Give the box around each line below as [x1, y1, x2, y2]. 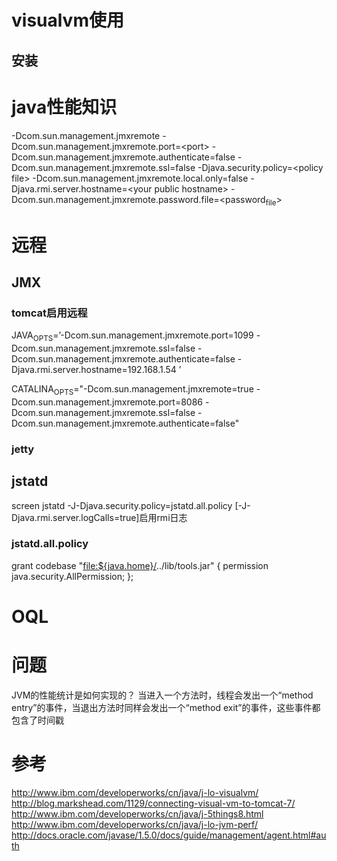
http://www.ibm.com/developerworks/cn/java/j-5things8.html [11, 807, 264, 820]
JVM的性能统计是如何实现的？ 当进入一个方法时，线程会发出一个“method [11, 689, 314, 701]
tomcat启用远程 [11, 306, 88, 320]
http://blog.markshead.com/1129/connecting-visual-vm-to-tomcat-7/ [11, 797, 296, 809]
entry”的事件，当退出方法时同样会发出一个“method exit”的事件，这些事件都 [11, 701, 321, 713]
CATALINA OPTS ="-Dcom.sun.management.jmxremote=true [11, 382, 254, 397]
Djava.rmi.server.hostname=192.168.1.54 [11, 363, 177, 375]
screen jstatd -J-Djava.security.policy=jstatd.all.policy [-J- [11, 499, 251, 511]
